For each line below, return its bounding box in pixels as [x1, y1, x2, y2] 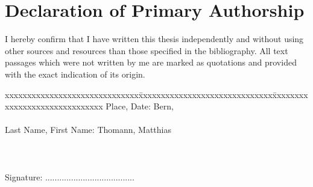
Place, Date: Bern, [106, 100, 174, 112]
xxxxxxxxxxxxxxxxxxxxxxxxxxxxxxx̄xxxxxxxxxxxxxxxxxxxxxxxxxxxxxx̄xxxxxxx [5, 88, 308, 100]
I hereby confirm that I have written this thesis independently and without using [5, 32, 304, 45]
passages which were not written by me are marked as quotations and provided [5, 56, 297, 69]
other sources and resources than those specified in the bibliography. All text [5, 44, 288, 57]
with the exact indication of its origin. [5, 67, 145, 80]
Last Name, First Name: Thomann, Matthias [5, 123, 171, 136]
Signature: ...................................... [5, 170, 134, 183]
